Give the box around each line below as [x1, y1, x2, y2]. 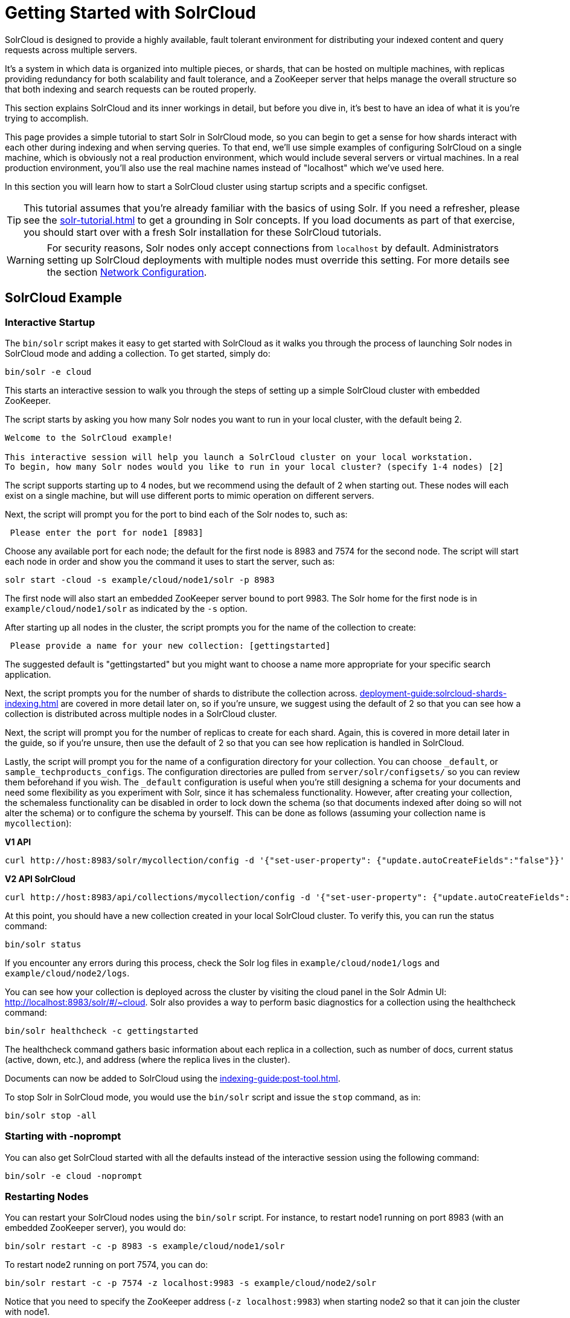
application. [5, 669, 51, 680]
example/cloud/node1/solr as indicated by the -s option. [5, 603, 248, 614]
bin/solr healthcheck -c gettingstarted [5, 1025, 199, 1036]
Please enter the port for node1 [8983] [10, 527, 203, 537]
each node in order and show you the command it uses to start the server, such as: [5, 556, 335, 566]
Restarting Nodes [5, 1190, 89, 1203]
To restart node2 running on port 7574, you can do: [5, 1259, 208, 1270]
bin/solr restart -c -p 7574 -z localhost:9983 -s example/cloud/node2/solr [5, 1278, 377, 1288]
